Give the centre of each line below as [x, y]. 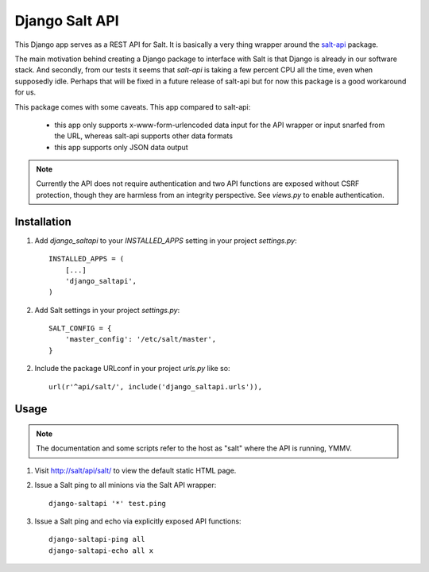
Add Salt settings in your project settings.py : [107, 310]
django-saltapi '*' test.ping [108, 503]
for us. [25, 92]
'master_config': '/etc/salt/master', [141, 339]
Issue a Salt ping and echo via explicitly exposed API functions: [138, 521]
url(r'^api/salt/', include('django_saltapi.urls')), [155, 386]
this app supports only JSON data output [121, 147]
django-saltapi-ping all [97, 539]
